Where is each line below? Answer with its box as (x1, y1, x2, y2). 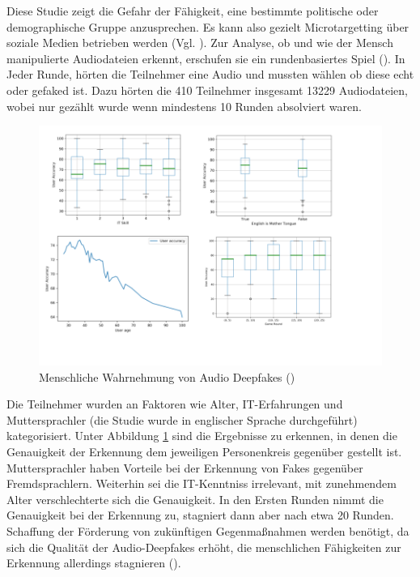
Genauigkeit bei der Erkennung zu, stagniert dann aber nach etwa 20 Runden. (6, 506, 394, 524)
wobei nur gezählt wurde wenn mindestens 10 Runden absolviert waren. (6, 97, 362, 114)
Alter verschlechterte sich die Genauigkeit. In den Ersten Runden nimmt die (6, 490, 384, 507)
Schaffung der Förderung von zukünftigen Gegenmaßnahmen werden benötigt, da (6, 522, 409, 539)
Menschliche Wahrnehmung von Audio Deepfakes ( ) (39, 368, 295, 385)
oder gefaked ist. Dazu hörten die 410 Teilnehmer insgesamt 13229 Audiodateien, (6, 81, 408, 98)
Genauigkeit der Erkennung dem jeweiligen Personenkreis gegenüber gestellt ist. (6, 442, 402, 459)
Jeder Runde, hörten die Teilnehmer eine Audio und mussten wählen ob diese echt (6, 66, 414, 83)
